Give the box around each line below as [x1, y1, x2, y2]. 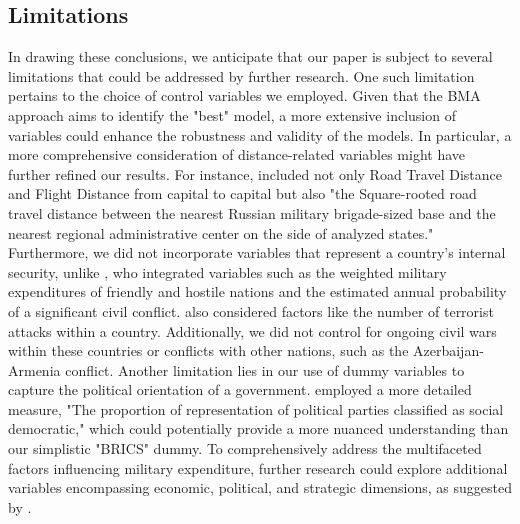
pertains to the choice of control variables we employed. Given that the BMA [8, 85, 481, 106]
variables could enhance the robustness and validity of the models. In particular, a [8, 124, 512, 145]
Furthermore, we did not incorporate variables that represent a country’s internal [8, 242, 506, 263]
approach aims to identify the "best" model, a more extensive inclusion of [8, 104, 456, 125]
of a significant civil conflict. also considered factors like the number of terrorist [8, 300, 494, 321]
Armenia [8, 359, 61, 380]
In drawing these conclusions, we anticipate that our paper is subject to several [8, 46, 493, 67]
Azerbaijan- [413, 340, 484, 361]
